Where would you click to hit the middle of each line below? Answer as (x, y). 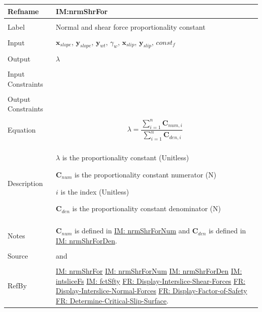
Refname (23, 11)
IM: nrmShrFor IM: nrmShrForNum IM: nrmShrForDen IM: (149, 271)
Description (25, 183)
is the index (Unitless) (95, 191)
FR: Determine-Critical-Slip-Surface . (112, 300)
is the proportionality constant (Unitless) (125, 158)
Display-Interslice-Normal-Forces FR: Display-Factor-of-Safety (151, 291)
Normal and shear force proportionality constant (130, 26)
